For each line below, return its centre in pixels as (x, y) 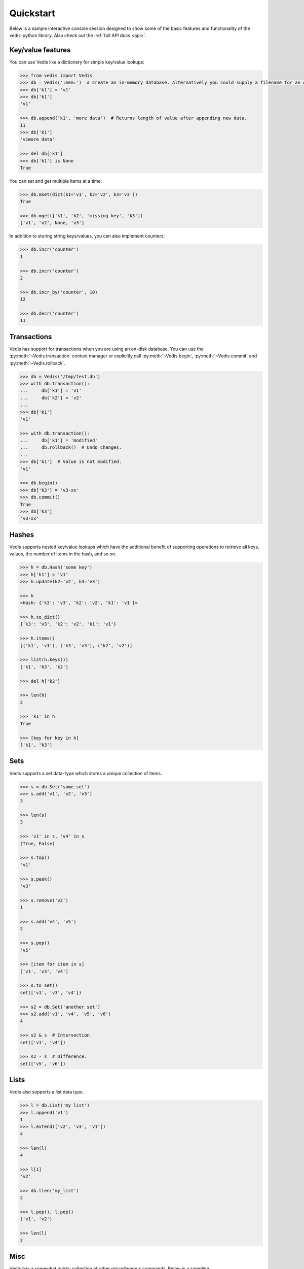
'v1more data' (37, 139)
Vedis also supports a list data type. (47, 1092)
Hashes (22, 535)
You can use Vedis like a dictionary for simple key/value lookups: (77, 62)
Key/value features (40, 50)
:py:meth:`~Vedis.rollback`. (37, 363)
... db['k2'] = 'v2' (51, 398)
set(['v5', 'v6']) (43, 1064)
